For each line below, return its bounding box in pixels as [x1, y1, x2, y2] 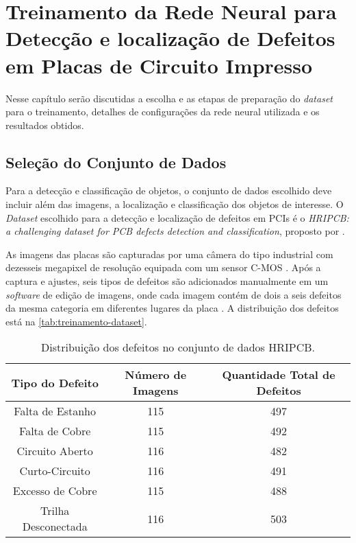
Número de [125, 367, 187, 383]
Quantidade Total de [222, 367, 335, 383]
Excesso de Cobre [12, 483, 97, 499]
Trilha [40, 502, 70, 519]
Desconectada [22, 518, 88, 535]
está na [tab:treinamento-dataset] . [5, 314, 147, 328]
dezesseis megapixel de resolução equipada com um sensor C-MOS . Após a [5, 260, 321, 275]
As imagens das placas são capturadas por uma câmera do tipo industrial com [5, 246, 333, 261]
